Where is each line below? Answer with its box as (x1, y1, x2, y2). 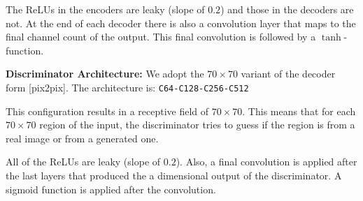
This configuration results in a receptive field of (6, 103, 209, 118)
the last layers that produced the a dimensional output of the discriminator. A (6, 168, 342, 182)
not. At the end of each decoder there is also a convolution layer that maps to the (6, 15, 356, 30)
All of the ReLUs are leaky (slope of (6, 154, 161, 169)
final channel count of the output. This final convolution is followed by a (6, 29, 316, 44)
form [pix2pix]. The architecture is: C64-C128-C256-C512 (6, 80, 249, 94)
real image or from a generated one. (6, 131, 159, 145)
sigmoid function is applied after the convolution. (6, 181, 216, 196)
